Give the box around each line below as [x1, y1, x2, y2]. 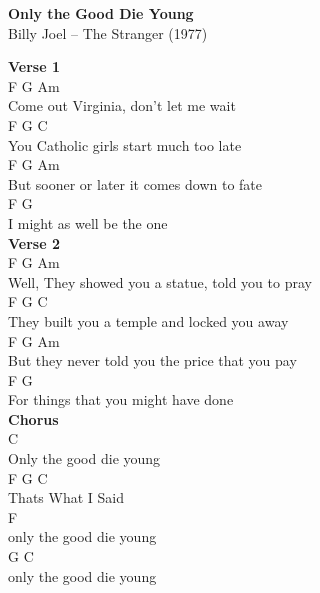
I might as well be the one [8, 212, 168, 233]
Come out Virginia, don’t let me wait [8, 95, 236, 116]
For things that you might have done [8, 389, 234, 410]
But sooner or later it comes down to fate [8, 173, 262, 194]
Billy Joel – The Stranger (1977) [8, 22, 208, 43]
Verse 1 [8, 56, 60, 77]
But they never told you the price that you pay [8, 350, 297, 371]
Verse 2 [8, 232, 60, 253]
